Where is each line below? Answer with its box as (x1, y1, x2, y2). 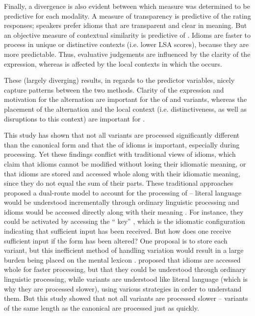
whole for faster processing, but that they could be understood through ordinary (4, 264, 246, 274)
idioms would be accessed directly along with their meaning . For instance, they (4, 206, 244, 217)
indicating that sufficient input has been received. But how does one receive (4, 226, 231, 236)
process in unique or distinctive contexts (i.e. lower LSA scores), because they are (4, 39, 249, 49)
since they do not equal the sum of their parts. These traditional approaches (4, 178, 233, 188)
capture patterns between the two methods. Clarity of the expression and (4, 84, 224, 95)
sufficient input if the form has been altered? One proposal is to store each (4, 235, 228, 245)
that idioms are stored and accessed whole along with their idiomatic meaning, (4, 168, 240, 178)
